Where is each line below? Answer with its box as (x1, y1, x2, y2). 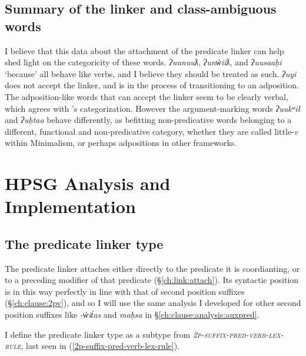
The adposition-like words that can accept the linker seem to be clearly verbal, (5, 90, 288, 102)
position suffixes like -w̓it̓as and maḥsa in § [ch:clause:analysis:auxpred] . (5, 308, 260, 321)
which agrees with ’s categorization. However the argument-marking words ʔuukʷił (5, 102, 300, 114)
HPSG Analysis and (5, 171, 171, 195)
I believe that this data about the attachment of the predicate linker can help (5, 44, 284, 56)
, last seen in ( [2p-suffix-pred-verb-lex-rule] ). (21, 340, 179, 352)
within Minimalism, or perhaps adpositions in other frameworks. (5, 137, 237, 149)
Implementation (5, 194, 136, 218)
